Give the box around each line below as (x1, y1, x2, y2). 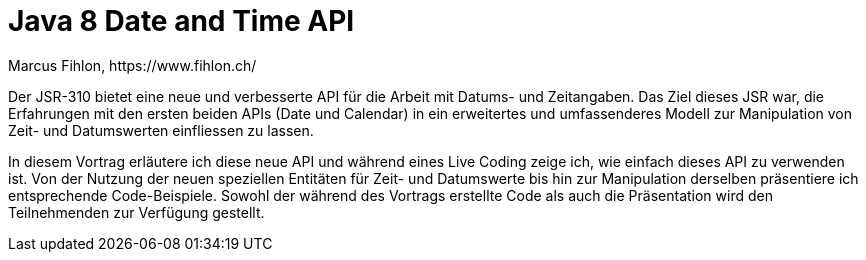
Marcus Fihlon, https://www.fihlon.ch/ (8, 56, 257, 74)
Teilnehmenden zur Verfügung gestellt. (8, 203, 265, 221)
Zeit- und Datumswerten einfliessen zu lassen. (8, 121, 314, 139)
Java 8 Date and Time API (8, 4, 355, 38)
